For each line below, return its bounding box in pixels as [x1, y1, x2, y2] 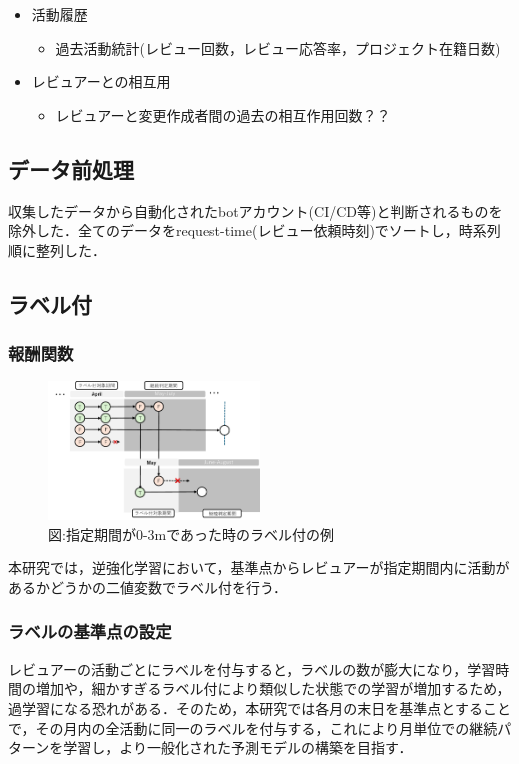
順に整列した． [8, 239, 106, 260]
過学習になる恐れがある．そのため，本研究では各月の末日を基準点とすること [8, 697, 511, 718]
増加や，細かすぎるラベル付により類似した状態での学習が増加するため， [35, 678, 511, 699]
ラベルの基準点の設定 [8, 619, 172, 644]
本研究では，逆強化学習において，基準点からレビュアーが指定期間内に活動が [8, 557, 510, 578]
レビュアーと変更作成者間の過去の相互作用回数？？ [55, 104, 391, 125]
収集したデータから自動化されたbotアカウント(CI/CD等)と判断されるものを [8, 200, 503, 221]
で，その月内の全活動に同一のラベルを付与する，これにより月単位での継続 [8, 717, 498, 738]
